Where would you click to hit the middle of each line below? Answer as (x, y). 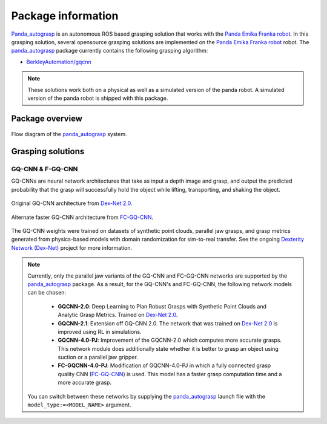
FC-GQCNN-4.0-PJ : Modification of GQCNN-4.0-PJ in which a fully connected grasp (164, 365)
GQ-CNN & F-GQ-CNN (45, 169)
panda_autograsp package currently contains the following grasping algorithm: (110, 51)
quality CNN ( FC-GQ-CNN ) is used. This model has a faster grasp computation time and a (170, 374)
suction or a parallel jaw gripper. (98, 357)
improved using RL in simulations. (100, 331)
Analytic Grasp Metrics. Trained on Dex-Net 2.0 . (118, 315)
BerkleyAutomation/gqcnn (59, 62)
